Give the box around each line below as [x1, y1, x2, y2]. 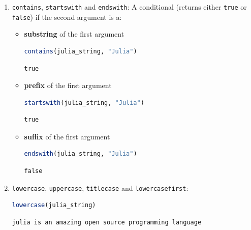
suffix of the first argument [24, 131, 110, 141]
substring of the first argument [24, 28, 124, 39]
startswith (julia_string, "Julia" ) [24, 99, 144, 106]
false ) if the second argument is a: [12, 11, 122, 22]
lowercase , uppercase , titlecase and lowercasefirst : [12, 182, 189, 193]
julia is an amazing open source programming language [12, 218, 202, 226]
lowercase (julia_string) [12, 202, 96, 209]
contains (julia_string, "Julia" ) [24, 47, 137, 55]
